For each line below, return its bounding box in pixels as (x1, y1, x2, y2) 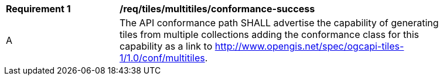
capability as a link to (120, 40, 213, 52)
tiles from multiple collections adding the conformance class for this (120, 29, 419, 40)
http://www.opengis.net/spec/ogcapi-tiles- (214, 40, 404, 52)
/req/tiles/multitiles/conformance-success (120, 3, 315, 15)
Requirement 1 (6, 3, 71, 15)
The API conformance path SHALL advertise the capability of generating (120, 17, 439, 29)
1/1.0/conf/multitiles (120, 52, 205, 64)
